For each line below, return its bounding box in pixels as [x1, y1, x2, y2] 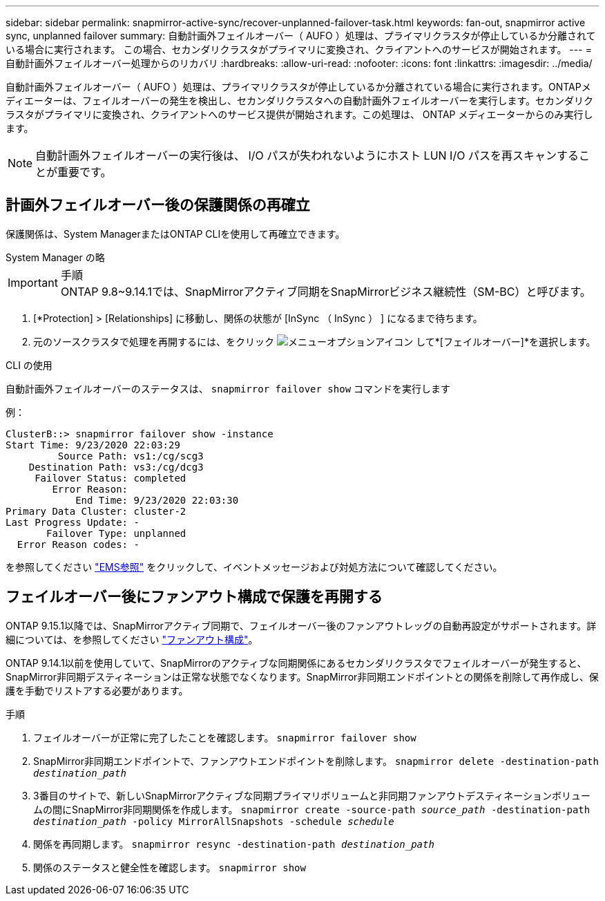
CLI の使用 [6, 359, 52, 371]
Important [8, 275, 58, 290]
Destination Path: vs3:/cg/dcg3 [28, 461, 204, 473]
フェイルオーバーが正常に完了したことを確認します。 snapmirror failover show [33, 731, 416, 743]
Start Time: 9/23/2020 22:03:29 [6, 439, 180, 450]
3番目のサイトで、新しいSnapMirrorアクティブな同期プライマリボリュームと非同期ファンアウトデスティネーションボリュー [33, 789, 590, 802]
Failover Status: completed [35, 472, 186, 484]
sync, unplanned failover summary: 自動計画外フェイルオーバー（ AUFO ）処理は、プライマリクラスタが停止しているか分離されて [6, 30, 596, 41]
